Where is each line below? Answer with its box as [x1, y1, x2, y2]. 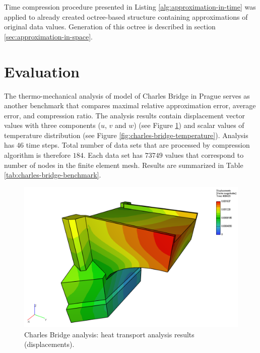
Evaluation [4, 61, 80, 81]
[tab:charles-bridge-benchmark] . [4, 169, 101, 180]
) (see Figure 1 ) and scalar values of [134, 120, 244, 130]
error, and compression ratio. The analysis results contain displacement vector [4, 110, 245, 120]
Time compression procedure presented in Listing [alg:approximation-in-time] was [4, 2, 256, 12]
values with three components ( [4, 120, 101, 130]
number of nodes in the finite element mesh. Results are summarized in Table [4, 159, 243, 170]
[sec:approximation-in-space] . [4, 31, 93, 41]
